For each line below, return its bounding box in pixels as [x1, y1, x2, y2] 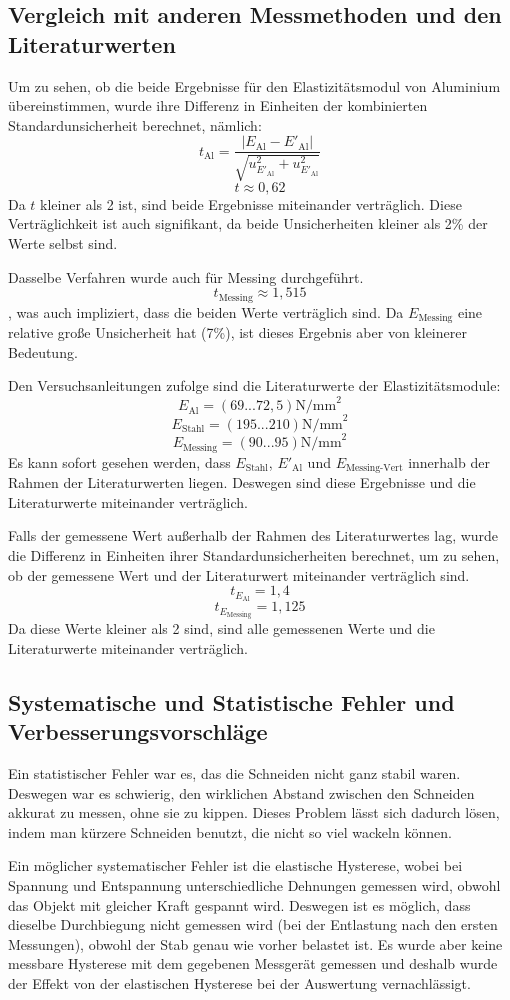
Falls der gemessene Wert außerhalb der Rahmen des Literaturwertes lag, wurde [8, 525, 499, 546]
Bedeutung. [8, 341, 78, 362]
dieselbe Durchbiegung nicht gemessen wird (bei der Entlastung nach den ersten [8, 914, 498, 935]
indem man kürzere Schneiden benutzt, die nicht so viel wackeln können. [8, 821, 452, 842]
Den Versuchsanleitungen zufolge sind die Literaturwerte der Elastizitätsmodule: [8, 375, 501, 396]
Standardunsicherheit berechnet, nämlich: [8, 114, 262, 135]
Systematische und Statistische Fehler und [8, 686, 455, 717]
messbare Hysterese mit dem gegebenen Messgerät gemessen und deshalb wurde [8, 953, 498, 974]
